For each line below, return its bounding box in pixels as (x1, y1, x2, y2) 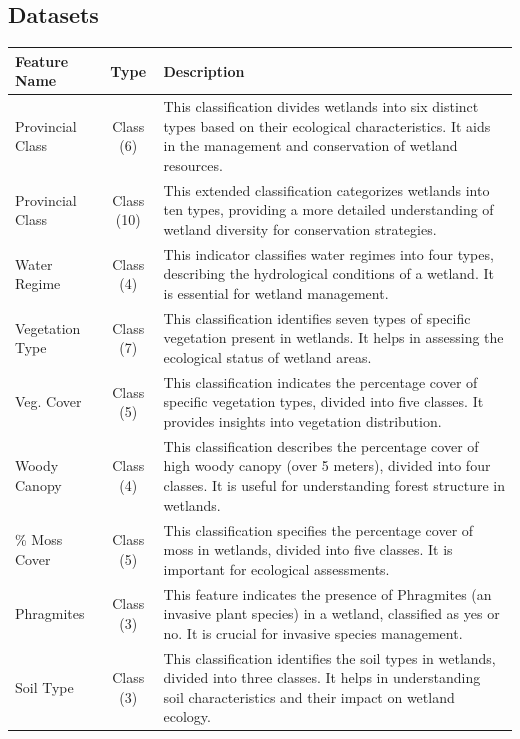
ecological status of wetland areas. (163, 347, 372, 368)
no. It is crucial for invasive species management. (163, 622, 463, 643)
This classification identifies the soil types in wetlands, (163, 647, 496, 668)
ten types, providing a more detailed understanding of (163, 199, 494, 220)
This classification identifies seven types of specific (163, 307, 471, 328)
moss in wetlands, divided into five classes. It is (163, 539, 453, 560)
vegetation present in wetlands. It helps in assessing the (163, 327, 504, 348)
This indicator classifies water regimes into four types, (163, 243, 494, 264)
